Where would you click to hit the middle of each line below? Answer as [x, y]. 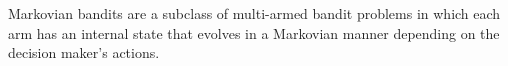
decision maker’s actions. [84, 52]
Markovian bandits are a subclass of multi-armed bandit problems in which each [254, 13]
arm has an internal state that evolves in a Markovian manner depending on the [254, 32]
